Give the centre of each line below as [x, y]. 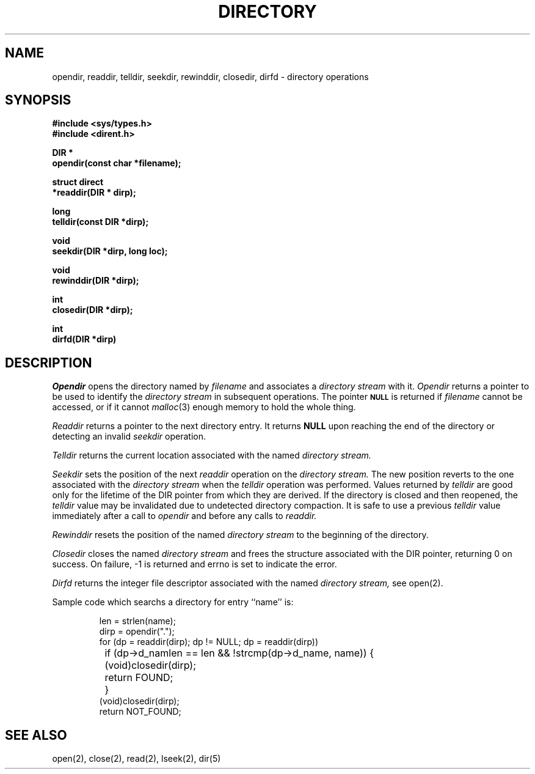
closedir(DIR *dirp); [93, 310]
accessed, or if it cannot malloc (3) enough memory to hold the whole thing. [204, 407]
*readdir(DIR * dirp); [94, 193]
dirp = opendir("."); [137, 632]
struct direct [78, 182]
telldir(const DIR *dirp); [100, 222]
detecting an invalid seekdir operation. [129, 437]
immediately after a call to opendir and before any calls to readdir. [184, 516]
